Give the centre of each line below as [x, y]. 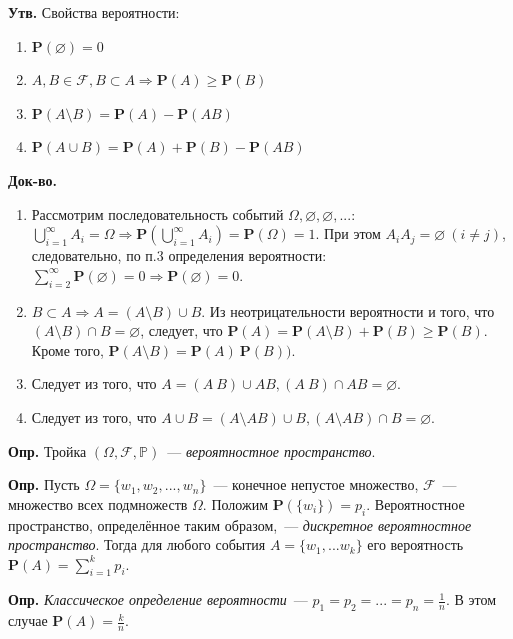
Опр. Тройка [47, 450]
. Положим [235, 503]
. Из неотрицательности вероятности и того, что [348, 310]
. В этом [471, 599]
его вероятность [415, 544]
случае [28, 620]
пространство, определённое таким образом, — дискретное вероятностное [240, 524]
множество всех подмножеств [98, 503]
